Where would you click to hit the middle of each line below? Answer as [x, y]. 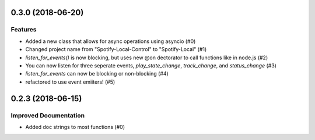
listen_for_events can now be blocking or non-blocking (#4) [97, 74]
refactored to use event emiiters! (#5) [70, 82]
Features [24, 30]
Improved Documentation [48, 115]
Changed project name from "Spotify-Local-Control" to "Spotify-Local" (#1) [116, 49]
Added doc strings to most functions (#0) [75, 127]
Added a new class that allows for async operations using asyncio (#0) [111, 41]
